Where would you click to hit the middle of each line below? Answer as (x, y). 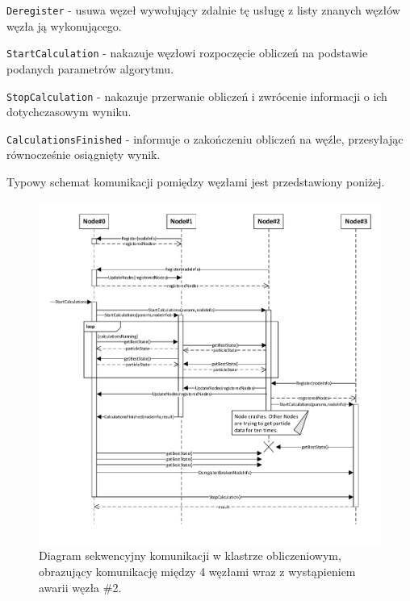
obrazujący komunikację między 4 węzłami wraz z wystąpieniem (197, 572)
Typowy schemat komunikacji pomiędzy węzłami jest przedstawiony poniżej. (196, 182)
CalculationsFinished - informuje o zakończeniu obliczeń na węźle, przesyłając (205, 138)
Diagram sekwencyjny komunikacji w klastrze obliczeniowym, (190, 555)
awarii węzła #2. (80, 587)
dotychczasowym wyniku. (69, 112)
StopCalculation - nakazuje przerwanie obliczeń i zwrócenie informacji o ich (197, 96)
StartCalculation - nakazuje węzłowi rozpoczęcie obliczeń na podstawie (187, 53)
